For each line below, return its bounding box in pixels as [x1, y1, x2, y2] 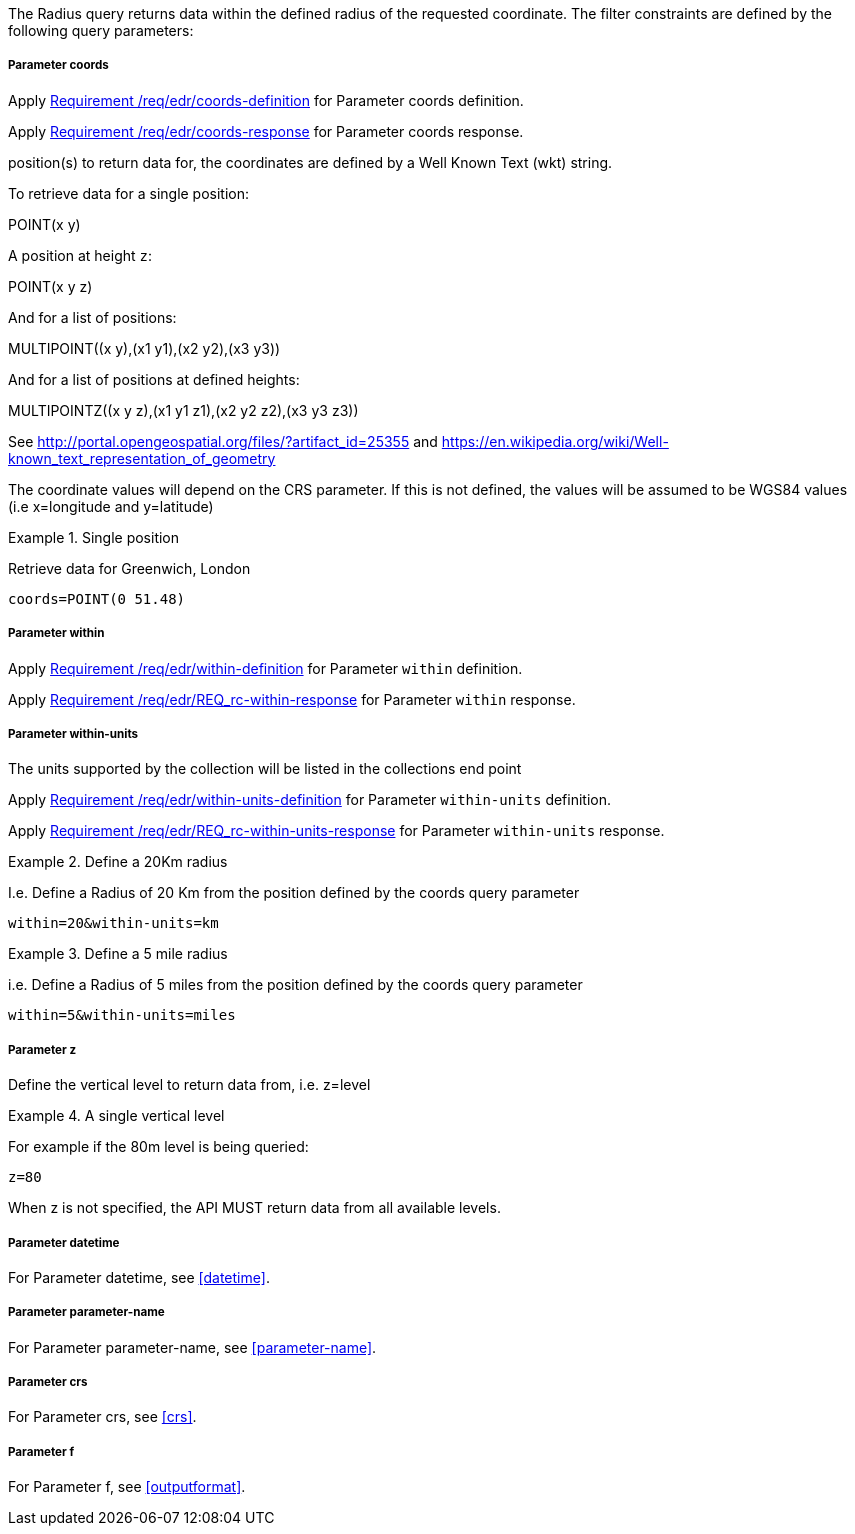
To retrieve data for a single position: [8, 184, 250, 202]
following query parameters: [8, 22, 194, 39]
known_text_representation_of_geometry [8, 449, 276, 467]
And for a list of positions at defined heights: [8, 370, 300, 388]
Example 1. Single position [8, 528, 180, 546]
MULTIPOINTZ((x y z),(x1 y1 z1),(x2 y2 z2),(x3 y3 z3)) [8, 401, 359, 419]
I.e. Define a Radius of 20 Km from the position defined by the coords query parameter [8, 884, 580, 902]
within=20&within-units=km [8, 915, 219, 932]
